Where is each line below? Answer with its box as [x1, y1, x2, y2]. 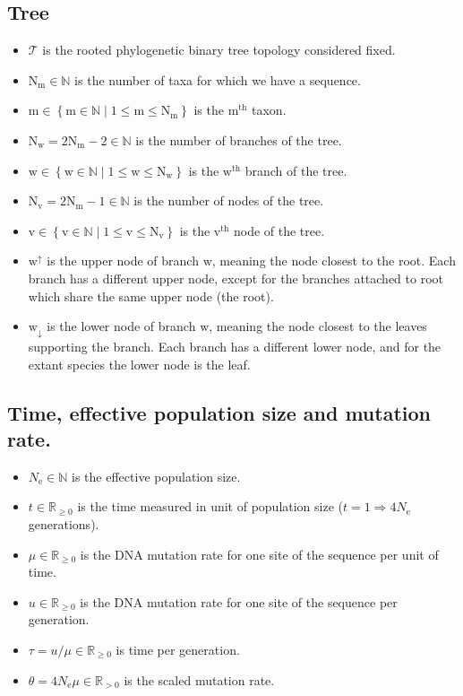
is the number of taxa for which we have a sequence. [74, 70, 361, 89]
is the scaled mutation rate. [124, 670, 275, 689]
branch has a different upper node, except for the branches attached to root [28, 268, 443, 287]
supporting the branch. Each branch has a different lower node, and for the [28, 337, 442, 356]
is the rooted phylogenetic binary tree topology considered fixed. [42, 40, 396, 59]
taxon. [252, 100, 287, 119]
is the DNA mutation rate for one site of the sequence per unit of [80, 544, 439, 563]
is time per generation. [116, 640, 240, 659]
